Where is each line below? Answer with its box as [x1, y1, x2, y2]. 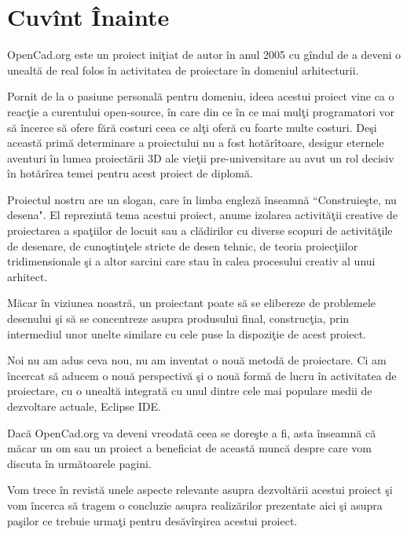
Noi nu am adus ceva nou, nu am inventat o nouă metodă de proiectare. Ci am [7, 352, 387, 368]
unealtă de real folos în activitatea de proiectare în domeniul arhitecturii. [7, 61, 359, 78]
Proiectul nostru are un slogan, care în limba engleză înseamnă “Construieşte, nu [7, 191, 397, 207]
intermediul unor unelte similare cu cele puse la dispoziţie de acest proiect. [7, 325, 366, 342]
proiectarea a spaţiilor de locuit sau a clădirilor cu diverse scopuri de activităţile [7, 222, 393, 239]
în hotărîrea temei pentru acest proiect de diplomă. [7, 165, 253, 181]
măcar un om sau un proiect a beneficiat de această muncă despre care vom [7, 440, 372, 456]
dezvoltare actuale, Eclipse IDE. [7, 398, 161, 414]
